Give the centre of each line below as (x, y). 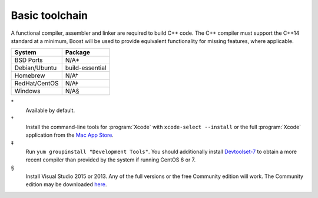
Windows (27, 91)
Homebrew (30, 75)
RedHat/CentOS (37, 84)
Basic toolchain (49, 15)
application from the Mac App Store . (70, 135)
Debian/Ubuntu (36, 68)
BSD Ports (29, 60)
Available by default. (50, 110)
